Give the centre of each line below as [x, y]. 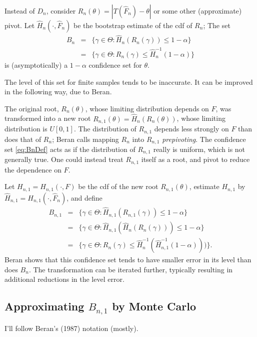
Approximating [44, 306]
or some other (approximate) [198, 11]
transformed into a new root [48, 118]
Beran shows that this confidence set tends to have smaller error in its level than [128, 260]
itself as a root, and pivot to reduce [195, 159]
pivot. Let [20, 25]
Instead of [20, 11]
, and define [84, 197]
